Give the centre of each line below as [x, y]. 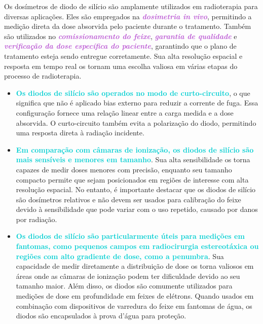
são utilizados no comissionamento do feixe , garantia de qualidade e [121, 36]
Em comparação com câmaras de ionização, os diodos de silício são [135, 149]
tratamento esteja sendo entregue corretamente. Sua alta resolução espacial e [123, 56]
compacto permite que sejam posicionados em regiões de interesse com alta [132, 179]
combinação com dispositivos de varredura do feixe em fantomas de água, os [134, 305]
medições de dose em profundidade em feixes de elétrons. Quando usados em [135, 296]
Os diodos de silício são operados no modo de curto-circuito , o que [133, 93]
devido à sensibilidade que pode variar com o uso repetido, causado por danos [137, 209]
